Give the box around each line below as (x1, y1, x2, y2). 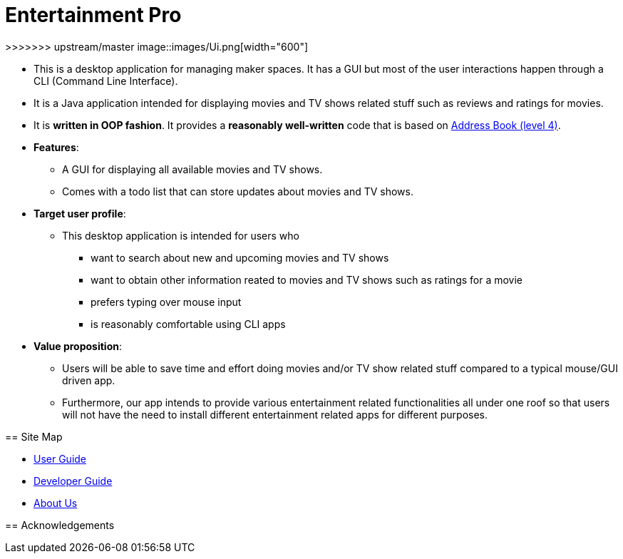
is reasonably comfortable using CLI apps (91, 317, 286, 330)
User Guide (34, 452, 87, 465)
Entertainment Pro (5, 3, 182, 27)
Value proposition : (34, 339, 123, 352)
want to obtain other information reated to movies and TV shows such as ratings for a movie (91, 273, 523, 286)
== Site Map (5, 430, 63, 443)
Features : (34, 140, 79, 153)
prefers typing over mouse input (91, 295, 242, 308)
